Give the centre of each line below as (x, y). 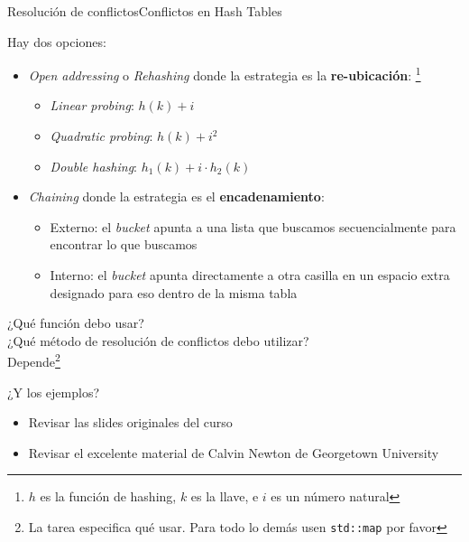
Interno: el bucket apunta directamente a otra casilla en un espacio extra (250, 275)
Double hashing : (94, 166)
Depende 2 (34, 360)
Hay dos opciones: (57, 41)
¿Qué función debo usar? (76, 323)
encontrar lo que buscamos (124, 244)
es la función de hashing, (108, 496)
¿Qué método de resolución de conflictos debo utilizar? (158, 340)
